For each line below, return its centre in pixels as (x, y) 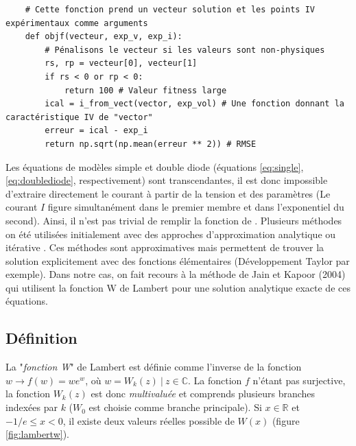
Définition (41, 338)
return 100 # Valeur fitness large (145, 90)
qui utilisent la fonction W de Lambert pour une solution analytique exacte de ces (178, 287)
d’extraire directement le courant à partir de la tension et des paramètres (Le (168, 193)
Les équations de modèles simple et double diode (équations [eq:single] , (155, 166)
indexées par (32, 407)
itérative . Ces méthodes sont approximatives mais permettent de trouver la (165, 247)
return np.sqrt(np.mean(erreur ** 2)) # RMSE (151, 144)
